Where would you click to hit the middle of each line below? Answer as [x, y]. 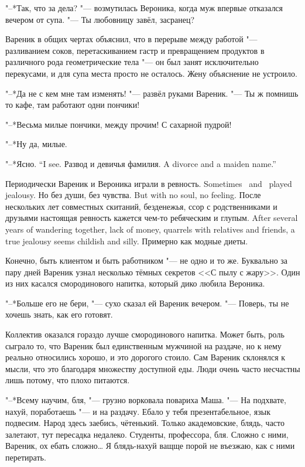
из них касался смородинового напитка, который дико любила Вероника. [135, 283]
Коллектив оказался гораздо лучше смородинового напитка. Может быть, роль [145, 334]
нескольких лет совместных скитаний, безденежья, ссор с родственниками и [141, 206]
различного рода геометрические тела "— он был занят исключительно [132, 62]
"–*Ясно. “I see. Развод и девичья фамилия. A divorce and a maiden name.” [141, 163]
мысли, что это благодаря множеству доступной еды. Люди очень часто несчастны [153, 368]
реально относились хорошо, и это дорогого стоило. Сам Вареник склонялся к [145, 357]
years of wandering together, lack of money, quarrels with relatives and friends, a [150, 229]
